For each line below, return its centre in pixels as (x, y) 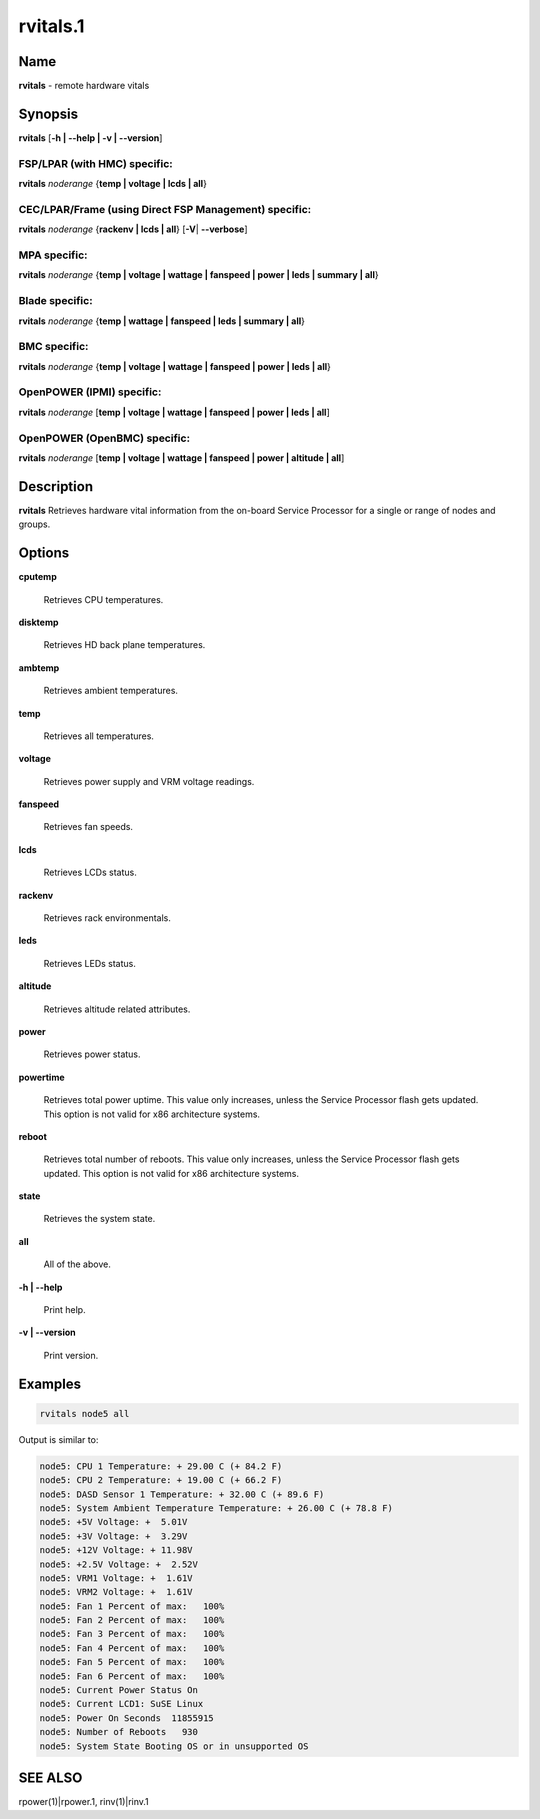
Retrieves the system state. (99, 1219)
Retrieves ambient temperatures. (111, 691)
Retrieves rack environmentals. (107, 918)
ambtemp (39, 667)
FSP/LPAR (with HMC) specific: (96, 163)
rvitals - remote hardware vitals (84, 86)
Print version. (71, 1355)
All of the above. (77, 1264)
